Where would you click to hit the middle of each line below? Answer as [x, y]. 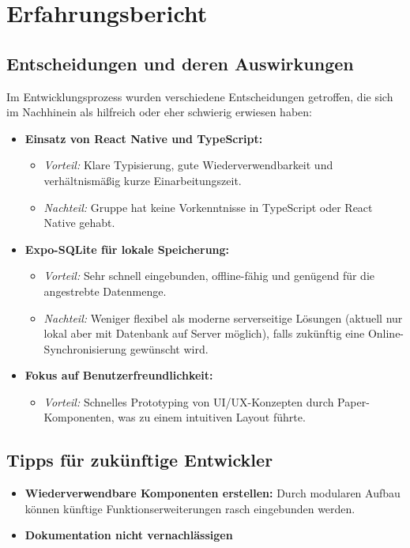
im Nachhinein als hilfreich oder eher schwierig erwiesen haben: [159, 112]
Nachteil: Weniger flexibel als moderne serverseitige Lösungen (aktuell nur [223, 317]
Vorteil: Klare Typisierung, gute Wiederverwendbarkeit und [188, 165]
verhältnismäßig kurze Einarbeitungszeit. [143, 180]
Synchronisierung [85, 348]
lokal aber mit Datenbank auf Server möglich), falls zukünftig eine [204, 333]
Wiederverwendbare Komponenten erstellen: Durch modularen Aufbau [213, 493]
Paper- [354, 401]
